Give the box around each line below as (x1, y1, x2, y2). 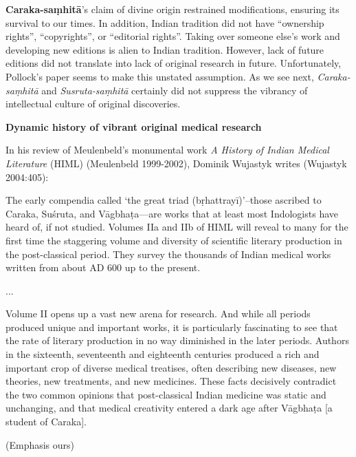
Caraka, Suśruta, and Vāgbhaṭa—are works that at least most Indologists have (5, 206, 339, 220)
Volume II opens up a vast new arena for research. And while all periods (5, 306, 311, 321)
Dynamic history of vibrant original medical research (5, 119, 262, 134)
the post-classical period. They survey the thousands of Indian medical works (5, 246, 331, 261)
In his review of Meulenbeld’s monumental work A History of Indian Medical (5, 142, 329, 157)
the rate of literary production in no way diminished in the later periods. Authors (5, 333, 349, 348)
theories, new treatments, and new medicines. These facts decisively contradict (5, 374, 337, 388)
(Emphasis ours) (5, 437, 75, 451)
